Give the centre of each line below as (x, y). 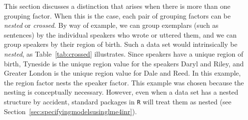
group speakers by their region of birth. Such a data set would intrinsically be (121, 44)
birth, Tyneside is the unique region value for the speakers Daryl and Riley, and (124, 63)
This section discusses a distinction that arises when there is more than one (117, 6)
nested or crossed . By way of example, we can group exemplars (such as (111, 25)
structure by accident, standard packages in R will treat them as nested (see (118, 101)
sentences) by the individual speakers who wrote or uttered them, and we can (120, 34)
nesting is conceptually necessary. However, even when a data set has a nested (121, 92)
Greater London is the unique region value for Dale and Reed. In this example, (123, 73)
